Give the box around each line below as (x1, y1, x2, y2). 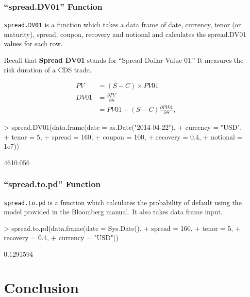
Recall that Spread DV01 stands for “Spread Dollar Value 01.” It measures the (4, 55, 244, 65)
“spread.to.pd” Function (4, 178, 101, 190)
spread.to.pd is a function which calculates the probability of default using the (4, 197, 242, 207)
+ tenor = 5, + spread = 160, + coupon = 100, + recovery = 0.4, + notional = (4, 131, 243, 141)
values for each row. (4, 38, 63, 49)
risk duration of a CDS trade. (4, 64, 92, 74)
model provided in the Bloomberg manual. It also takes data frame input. (4, 207, 223, 217)
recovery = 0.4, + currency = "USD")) (4, 232, 118, 243)
